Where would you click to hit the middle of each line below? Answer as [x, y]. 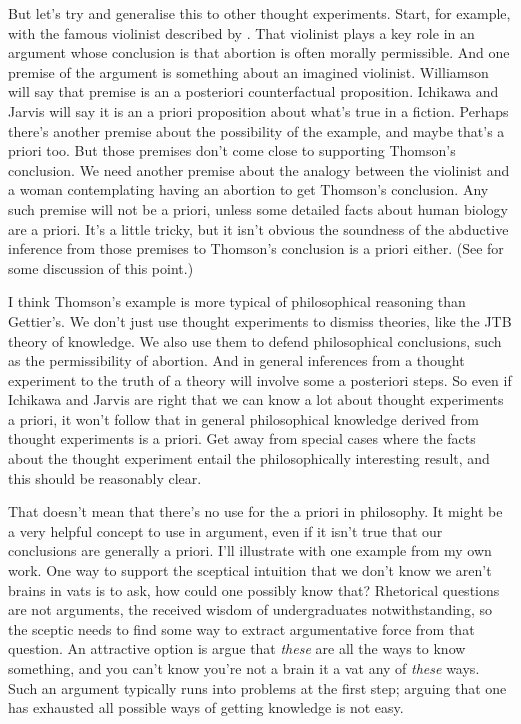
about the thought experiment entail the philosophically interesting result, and [249, 458]
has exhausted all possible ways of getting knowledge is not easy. [206, 707]
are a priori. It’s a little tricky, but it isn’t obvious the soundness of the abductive [258, 228]
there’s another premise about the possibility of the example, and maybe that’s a [256, 130]
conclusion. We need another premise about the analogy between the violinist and [259, 169]
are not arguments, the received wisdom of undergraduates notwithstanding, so [250, 609]
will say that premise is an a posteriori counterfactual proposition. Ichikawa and [253, 91]
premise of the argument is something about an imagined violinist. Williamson [248, 71]
